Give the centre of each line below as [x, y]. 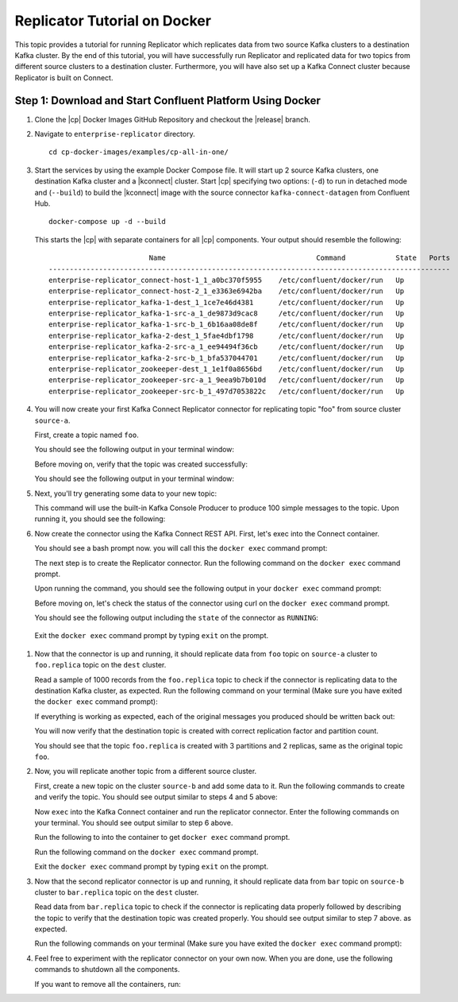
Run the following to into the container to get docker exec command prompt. [162, 838]
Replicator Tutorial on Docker [113, 21]
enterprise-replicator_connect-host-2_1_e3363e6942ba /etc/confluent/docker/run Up [227, 291]
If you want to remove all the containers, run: [108, 984]
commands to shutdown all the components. [107, 969]
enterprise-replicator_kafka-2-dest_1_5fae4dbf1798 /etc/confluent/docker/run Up [227, 335]
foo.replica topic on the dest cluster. [100, 665]
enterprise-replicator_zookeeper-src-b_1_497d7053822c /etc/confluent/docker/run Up [227, 391]
